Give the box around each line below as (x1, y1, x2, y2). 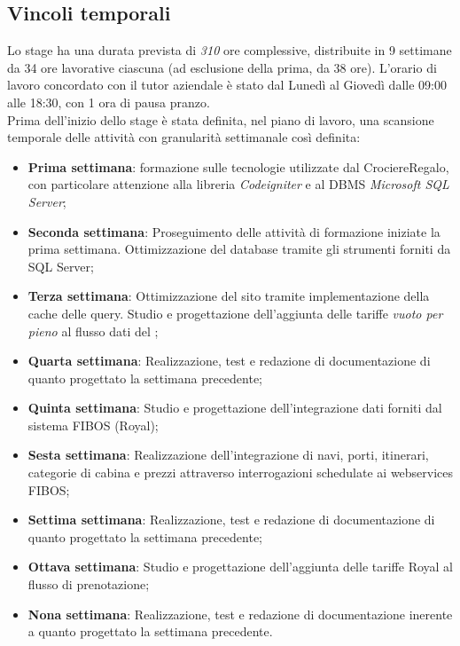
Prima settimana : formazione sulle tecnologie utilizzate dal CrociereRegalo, (27, 157, 449, 176)
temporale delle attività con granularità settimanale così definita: (7, 128, 361, 146)
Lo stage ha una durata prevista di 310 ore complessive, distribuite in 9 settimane (7, 41, 452, 59)
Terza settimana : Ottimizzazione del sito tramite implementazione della (27, 287, 430, 305)
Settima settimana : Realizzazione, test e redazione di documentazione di (27, 510, 435, 529)
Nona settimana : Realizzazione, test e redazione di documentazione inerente (27, 604, 453, 623)
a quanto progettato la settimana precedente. (27, 622, 273, 641)
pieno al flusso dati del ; (27, 321, 159, 340)
